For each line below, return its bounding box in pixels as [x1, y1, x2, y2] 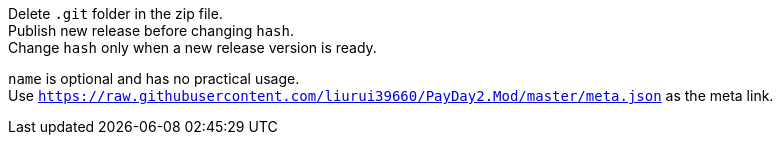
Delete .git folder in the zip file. [8, 5, 223, 22]
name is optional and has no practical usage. [8, 70, 300, 87]
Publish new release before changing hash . [8, 22, 294, 39]
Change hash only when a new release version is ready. [8, 39, 377, 56]
